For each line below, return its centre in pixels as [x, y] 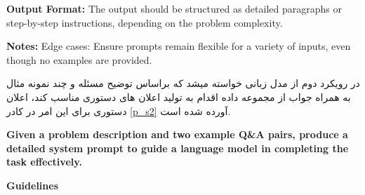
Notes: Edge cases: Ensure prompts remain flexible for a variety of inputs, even [179, 46]
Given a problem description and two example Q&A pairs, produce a [177, 134]
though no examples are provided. [79, 59]
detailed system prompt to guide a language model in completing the [178, 148]
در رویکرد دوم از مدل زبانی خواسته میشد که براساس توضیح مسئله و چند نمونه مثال [183, 83]
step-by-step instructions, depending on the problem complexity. [145, 22]
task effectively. [44, 162]
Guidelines [33, 185]
